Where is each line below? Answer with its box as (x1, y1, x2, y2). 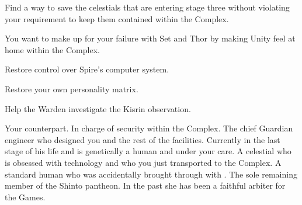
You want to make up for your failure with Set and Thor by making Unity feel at (5, 32, 296, 44)
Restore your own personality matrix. (5, 82, 138, 95)
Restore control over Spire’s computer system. (5, 63, 169, 75)
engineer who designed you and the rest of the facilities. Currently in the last (5, 133, 280, 145)
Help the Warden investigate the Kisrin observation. (5, 102, 191, 114)
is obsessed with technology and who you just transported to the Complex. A (5, 156, 282, 168)
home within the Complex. (5, 43, 100, 55)
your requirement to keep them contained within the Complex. (5, 12, 229, 25)
